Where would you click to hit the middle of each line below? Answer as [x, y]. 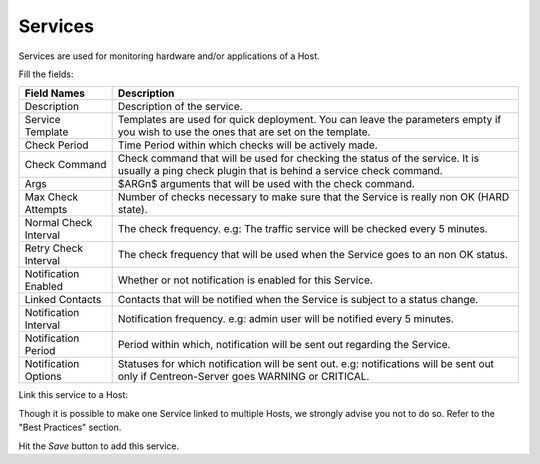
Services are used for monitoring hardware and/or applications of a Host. [169, 56]
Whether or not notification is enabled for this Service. [245, 280]
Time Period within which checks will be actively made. [248, 145]
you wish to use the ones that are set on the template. [244, 132]
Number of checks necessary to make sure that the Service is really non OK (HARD [313, 197]
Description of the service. [180, 107]
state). [133, 210]
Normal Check [58, 223]
